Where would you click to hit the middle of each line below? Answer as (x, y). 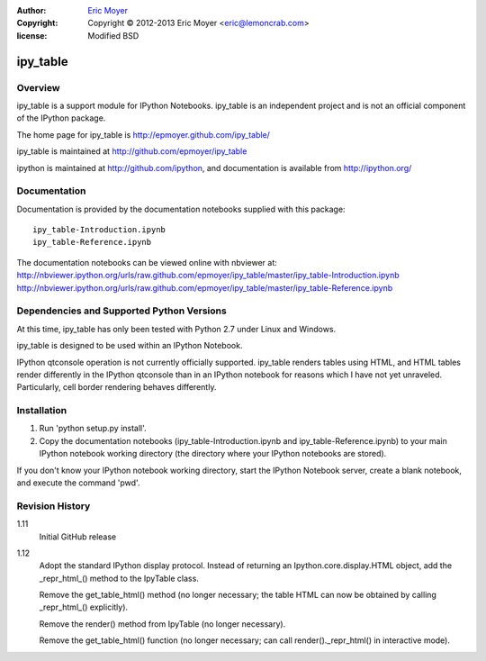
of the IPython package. (61, 118)
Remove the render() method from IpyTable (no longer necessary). (162, 624)
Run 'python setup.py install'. (93, 429)
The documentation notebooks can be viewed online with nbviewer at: (147, 262)
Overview (38, 87)
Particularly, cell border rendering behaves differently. (117, 387)
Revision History (54, 506)
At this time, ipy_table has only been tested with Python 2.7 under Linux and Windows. (176, 329)
